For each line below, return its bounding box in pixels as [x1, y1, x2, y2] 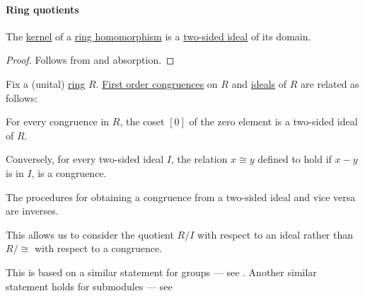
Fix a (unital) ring [6, 76, 86, 91]
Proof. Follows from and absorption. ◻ [6, 52, 175, 67]
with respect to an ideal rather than [197, 227, 354, 241]
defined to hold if [257, 152, 332, 166]
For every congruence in [6, 114, 110, 129]
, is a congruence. [31, 165, 107, 180]
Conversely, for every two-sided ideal [6, 152, 164, 166]
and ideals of [231, 76, 287, 91]
